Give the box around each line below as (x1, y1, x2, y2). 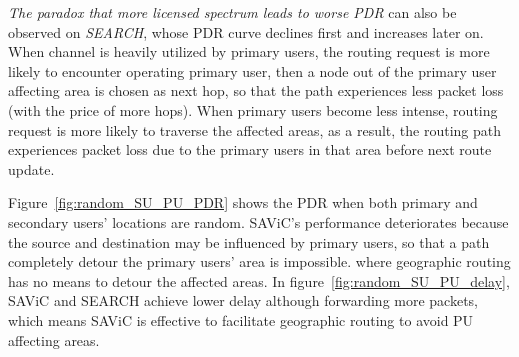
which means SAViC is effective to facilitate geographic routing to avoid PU (8, 309, 474, 330)
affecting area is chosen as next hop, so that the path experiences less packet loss (8, 80, 504, 101)
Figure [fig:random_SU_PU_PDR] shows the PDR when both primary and (8, 192, 478, 213)
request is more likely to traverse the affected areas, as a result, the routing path (8, 119, 502, 140)
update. (8, 158, 55, 179)
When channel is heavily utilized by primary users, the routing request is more (8, 41, 490, 62)
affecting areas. (8, 329, 100, 350)
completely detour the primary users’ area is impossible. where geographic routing (8, 251, 511, 272)
